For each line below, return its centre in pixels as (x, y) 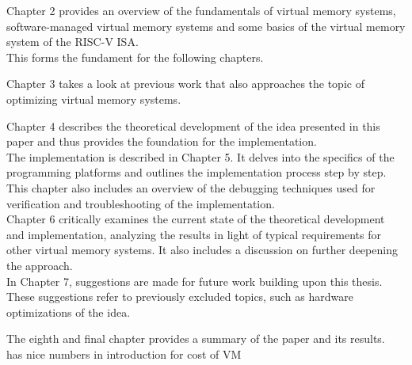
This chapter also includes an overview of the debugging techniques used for (191, 187)
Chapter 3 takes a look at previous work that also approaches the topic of (185, 84)
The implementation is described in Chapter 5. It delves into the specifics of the (200, 156)
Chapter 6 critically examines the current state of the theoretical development (196, 219)
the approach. (40, 265)
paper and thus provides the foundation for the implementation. (162, 141)
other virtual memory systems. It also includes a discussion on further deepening (202, 250)
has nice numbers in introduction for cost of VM (124, 354)
